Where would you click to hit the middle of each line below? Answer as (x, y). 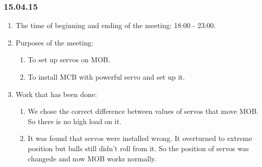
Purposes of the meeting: (54, 42)
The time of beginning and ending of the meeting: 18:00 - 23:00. (116, 25)
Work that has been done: (56, 94)
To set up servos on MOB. (69, 59)
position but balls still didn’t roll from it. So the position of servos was (138, 148)
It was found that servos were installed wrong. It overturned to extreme (140, 138)
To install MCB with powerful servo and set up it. (106, 77)
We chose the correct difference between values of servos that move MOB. (143, 111)
